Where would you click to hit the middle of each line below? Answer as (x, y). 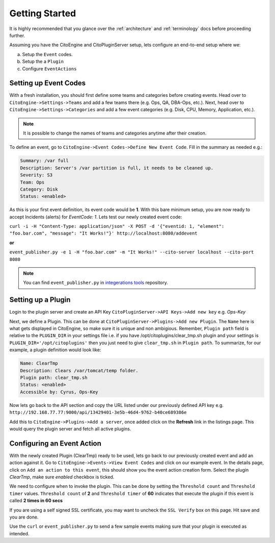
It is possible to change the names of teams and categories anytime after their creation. (115, 133)
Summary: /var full (44, 161)
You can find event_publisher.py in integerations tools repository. (95, 282)
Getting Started (43, 13)
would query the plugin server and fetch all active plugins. (70, 429)
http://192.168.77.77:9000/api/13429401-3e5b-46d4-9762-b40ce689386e (98, 412)
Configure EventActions (49, 68)
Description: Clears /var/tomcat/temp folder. (79, 370)
